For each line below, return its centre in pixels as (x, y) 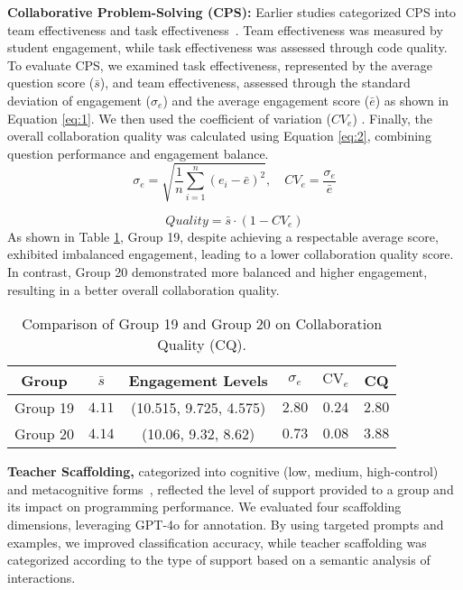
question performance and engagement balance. (138, 153)
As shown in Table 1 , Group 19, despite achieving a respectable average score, (223, 236)
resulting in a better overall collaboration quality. (144, 289)
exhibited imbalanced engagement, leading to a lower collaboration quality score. (231, 254)
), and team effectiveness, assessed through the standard (255, 83)
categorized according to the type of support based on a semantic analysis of (219, 560)
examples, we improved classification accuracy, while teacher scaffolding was (217, 542)
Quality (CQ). (202, 345)
